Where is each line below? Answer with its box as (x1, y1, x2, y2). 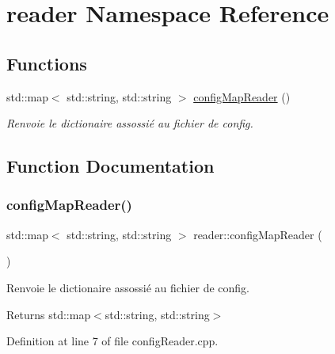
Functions (6, 51, 87, 75)
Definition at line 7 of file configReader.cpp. (6, 333, 219, 349)
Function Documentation (6, 154, 215, 178)
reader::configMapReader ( (193, 226, 322, 242)
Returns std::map (6, 306, 91, 322)
